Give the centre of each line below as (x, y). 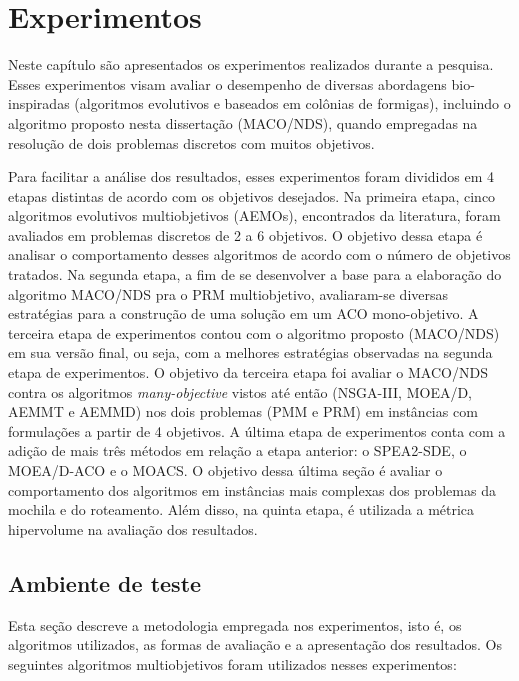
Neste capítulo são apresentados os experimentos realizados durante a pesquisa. (251, 64)
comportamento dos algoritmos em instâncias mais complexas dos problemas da (252, 489)
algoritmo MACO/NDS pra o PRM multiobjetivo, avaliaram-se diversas (228, 293)
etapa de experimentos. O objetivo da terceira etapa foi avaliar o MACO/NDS (248, 372)
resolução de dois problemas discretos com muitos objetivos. (191, 142)
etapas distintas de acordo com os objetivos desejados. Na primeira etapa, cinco (252, 195)
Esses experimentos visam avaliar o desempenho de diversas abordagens (227, 83)
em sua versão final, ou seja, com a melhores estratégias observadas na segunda (250, 352)
